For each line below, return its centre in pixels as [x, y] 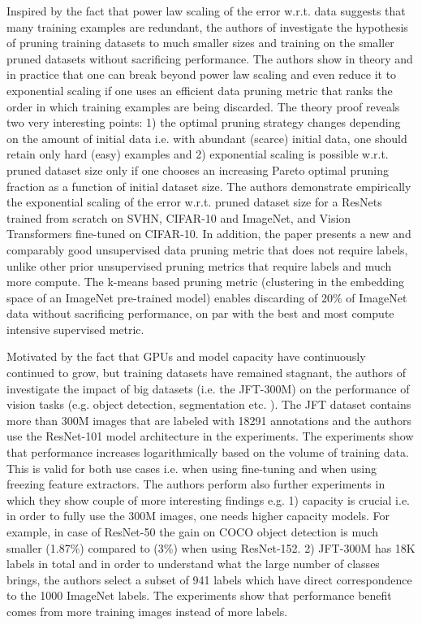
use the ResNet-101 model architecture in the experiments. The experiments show [210, 436]
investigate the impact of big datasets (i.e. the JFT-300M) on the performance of [208, 388]
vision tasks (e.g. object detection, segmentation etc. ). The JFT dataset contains [209, 404]
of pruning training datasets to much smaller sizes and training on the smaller [200, 43]
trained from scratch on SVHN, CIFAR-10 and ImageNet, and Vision [179, 217]
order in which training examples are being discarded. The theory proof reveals [203, 106]
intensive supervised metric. [75, 329]
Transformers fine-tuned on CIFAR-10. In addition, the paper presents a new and [209, 234]
